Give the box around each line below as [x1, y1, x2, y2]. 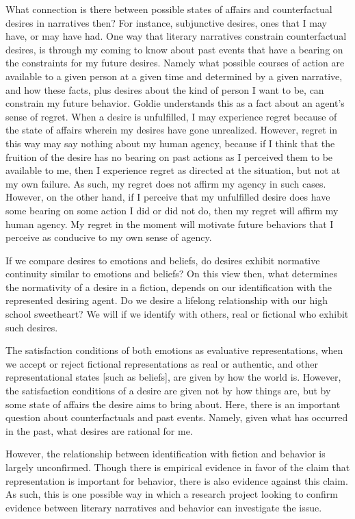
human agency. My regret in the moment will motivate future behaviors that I [5, 216, 334, 231]
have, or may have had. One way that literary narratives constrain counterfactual [5, 29, 347, 43]
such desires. [5, 320, 58, 334]
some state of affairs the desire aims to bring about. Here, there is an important [5, 396, 341, 411]
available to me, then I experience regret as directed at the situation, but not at [5, 163, 341, 177]
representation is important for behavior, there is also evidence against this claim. [5, 473, 348, 488]
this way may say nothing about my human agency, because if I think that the [5, 136, 335, 150]
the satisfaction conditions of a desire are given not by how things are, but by [5, 383, 331, 398]
